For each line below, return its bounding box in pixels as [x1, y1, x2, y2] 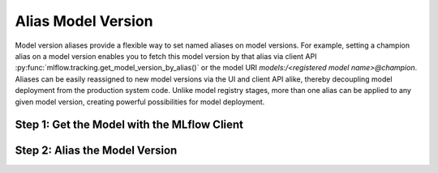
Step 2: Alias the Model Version [15, 144, 178, 158]
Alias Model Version [15, 12, 153, 30]
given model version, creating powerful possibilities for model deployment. [15, 97, 265, 107]
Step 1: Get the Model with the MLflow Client [15, 118, 243, 132]
